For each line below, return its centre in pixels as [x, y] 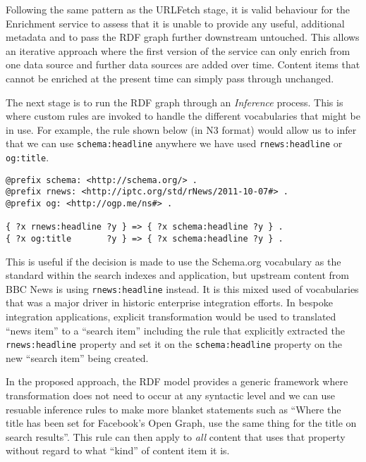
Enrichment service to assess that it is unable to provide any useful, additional [175, 23]
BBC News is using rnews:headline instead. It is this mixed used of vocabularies [182, 288]
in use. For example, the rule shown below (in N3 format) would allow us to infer [181, 129]
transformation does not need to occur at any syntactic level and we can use [171, 395]
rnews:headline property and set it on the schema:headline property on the [174, 344]
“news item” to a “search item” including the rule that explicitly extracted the [175, 330]
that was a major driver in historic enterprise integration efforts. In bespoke [169, 302]
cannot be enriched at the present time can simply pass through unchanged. [170, 78]
